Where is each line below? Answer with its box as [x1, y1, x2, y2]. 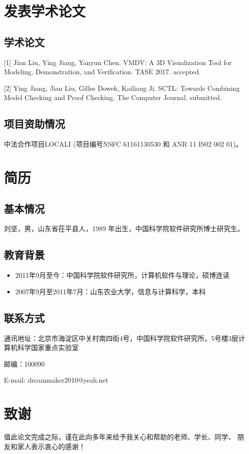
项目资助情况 [4, 116, 65, 131]
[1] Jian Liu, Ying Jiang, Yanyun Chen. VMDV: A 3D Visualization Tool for [4, 57, 232, 67]
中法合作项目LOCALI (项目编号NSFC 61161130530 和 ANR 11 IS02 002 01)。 [4, 139, 243, 149]
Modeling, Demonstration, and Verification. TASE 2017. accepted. [4, 67, 201, 77]
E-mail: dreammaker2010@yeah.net [4, 375, 108, 385]
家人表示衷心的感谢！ [17, 441, 85, 451]
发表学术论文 [4, 1, 86, 21]
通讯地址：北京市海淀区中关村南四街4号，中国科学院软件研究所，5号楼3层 [4, 333, 238, 343]
